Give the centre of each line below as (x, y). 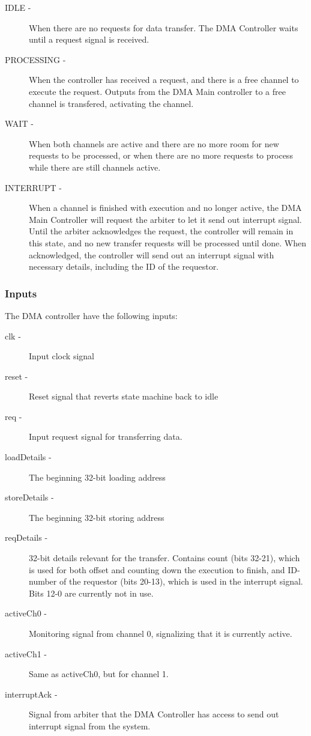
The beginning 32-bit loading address (97, 477)
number (43, 581)
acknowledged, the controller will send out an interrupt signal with (152, 254)
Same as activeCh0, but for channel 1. (99, 674)
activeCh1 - (26, 653)
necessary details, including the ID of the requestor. (124, 266)
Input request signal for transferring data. (106, 436)
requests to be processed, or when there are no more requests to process (161, 155)
